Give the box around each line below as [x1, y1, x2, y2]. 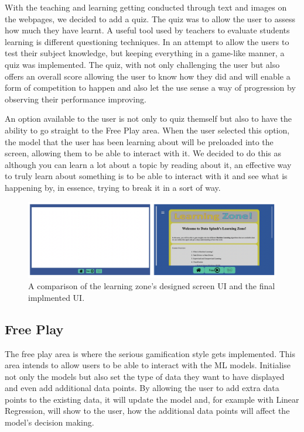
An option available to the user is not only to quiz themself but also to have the [5, 112, 292, 125]
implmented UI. [28, 291, 85, 303]
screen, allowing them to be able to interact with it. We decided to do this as [5, 147, 281, 159]
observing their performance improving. [5, 92, 146, 105]
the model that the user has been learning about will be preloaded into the [5, 135, 274, 148]
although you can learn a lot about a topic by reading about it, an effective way [5, 158, 292, 170]
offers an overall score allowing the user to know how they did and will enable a [5, 70, 291, 82]
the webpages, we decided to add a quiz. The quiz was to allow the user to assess [5, 12, 295, 25]
